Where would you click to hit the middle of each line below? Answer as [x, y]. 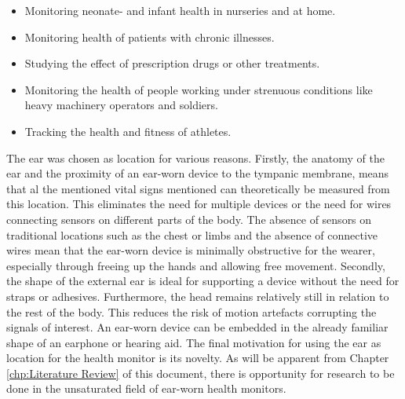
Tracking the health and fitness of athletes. [128, 131]
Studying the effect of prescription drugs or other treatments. [172, 63]
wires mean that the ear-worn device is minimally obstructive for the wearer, [191, 250]
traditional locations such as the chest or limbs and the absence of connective [192, 234]
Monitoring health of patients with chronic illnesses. [150, 37]
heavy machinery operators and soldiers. [121, 105]
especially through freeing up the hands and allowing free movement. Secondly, [196, 265]
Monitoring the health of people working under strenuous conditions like [199, 89]
